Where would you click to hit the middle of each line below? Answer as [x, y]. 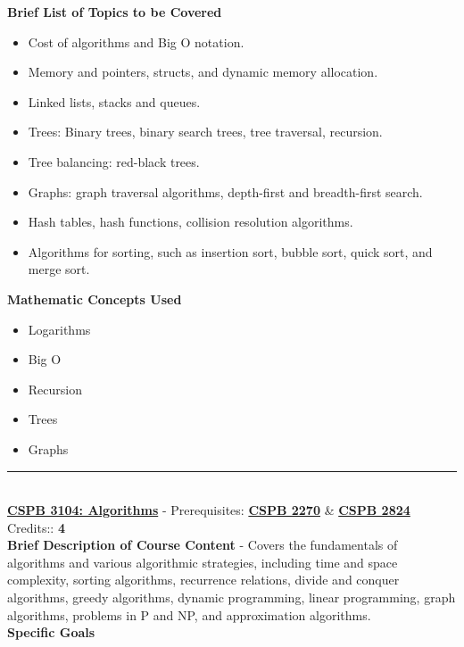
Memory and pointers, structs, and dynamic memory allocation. [203, 72]
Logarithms [59, 329]
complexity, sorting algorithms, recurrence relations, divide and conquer [203, 580]
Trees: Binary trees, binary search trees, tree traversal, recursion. [205, 132]
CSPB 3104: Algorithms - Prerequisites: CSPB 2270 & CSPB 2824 [209, 510]
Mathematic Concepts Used [95, 299]
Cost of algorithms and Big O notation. [136, 41]
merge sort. [59, 269]
